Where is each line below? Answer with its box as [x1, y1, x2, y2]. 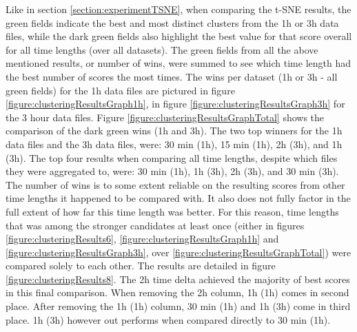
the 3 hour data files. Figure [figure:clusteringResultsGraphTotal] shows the [6, 110, 325, 124]
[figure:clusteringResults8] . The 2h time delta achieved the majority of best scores [6, 271, 350, 286]
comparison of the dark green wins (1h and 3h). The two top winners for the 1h [6, 123, 343, 138]
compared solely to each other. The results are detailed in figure [6, 258, 276, 273]
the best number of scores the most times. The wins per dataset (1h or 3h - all [6, 69, 338, 83]
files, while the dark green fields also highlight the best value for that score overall [6, 29, 352, 43]
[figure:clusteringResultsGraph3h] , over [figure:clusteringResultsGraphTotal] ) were [6, 245, 351, 259]
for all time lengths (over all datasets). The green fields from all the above [6, 42, 318, 56]
